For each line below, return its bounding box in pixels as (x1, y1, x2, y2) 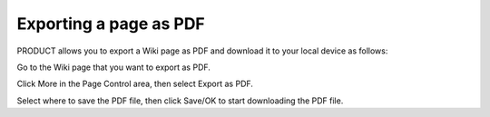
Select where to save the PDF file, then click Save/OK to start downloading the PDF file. (16, 95, 344, 106)
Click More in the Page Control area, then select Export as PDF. (16, 78, 254, 90)
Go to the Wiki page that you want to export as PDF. (16, 62, 211, 73)
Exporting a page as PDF (16, 14, 206, 34)
